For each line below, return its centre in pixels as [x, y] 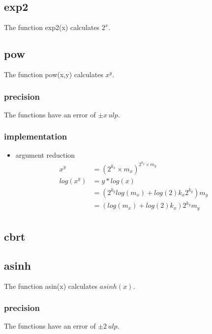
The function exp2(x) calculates [52, 27]
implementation [36, 136]
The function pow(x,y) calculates [54, 74]
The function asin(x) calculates [51, 286]
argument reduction [45, 154]
